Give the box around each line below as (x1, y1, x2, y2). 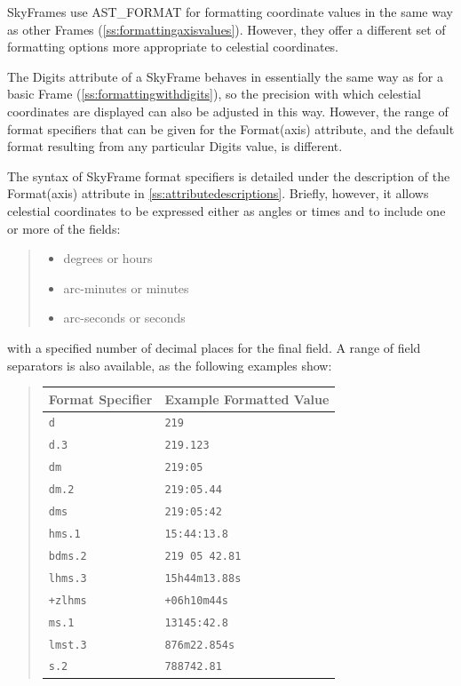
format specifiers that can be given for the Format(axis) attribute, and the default (7, 119, 455, 138)
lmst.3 (48, 638, 87, 651)
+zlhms (48, 594, 87, 607)
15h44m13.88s (164, 571, 242, 585)
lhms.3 (48, 571, 87, 585)
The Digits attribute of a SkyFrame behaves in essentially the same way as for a (7, 67, 443, 85)
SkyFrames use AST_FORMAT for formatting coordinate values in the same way (7, 3, 453, 20)
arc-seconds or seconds (63, 308, 186, 327)
